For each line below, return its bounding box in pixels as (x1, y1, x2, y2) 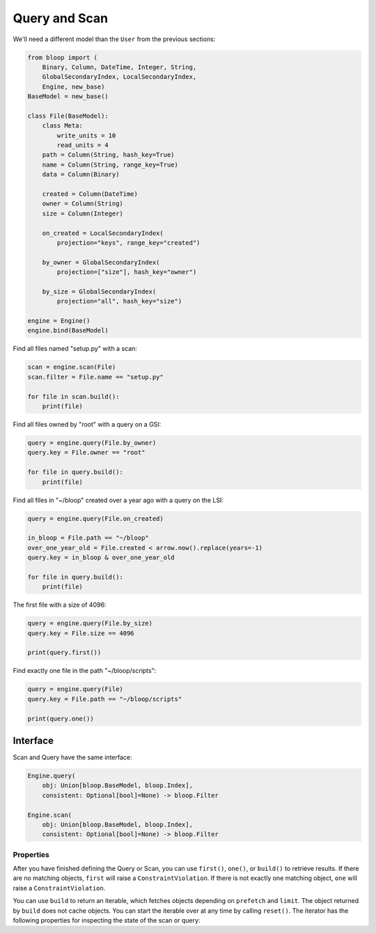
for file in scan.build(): (27, 393, 120, 400)
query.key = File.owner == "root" (27, 448, 146, 457)
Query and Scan (13, 10, 108, 26)
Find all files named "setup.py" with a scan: (13, 344, 137, 353)
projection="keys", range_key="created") (56, 238, 201, 247)
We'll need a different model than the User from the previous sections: (13, 35, 216, 43)
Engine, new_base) (42, 82, 105, 91)
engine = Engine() (27, 317, 91, 325)
